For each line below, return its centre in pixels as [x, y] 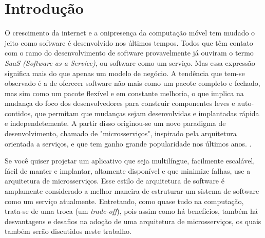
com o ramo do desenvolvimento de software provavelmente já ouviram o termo [129, 53]
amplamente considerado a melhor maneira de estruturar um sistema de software [132, 191]
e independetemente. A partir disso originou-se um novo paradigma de [115, 123]
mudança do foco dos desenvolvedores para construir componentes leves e [120, 103]
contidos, [19, 113]
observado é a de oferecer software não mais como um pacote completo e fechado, [132, 83]
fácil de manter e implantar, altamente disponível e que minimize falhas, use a [128, 170]
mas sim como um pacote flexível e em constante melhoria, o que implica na [124, 93]
